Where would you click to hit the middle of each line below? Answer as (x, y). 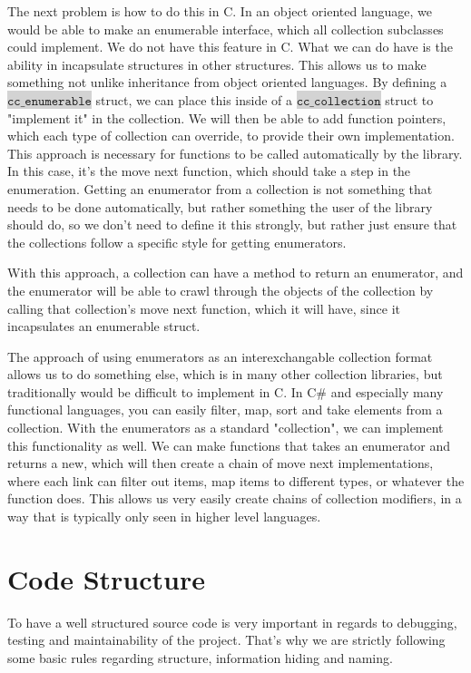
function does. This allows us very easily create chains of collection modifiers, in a (235, 498)
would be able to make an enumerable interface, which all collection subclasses (226, 29)
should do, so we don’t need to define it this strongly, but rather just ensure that (232, 224)
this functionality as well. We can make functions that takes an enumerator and (229, 445)
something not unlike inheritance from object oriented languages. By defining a (227, 82)
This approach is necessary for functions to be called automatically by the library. (235, 153)
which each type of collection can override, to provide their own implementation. (231, 136)
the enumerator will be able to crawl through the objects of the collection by (221, 290)
